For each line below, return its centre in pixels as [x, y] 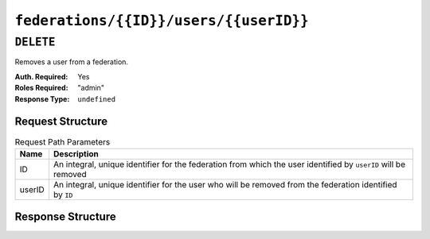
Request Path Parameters [63, 141]
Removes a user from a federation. [72, 62]
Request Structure [61, 122]
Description [76, 153]
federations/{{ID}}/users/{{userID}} [162, 21]
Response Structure [65, 217]
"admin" [91, 88]
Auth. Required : [41, 76]
